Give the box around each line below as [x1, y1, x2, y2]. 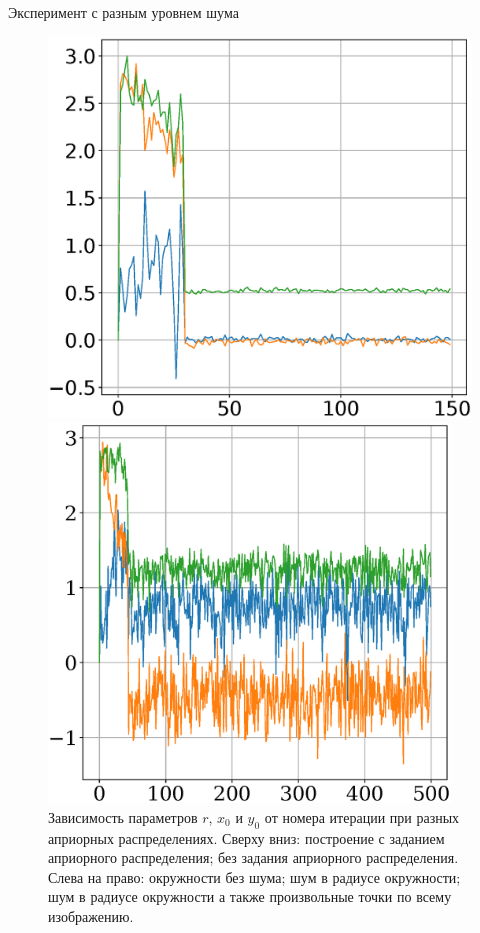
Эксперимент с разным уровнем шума [8, 2, 239, 22]
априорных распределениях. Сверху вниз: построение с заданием [48, 827, 445, 848]
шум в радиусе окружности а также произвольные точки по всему [48, 886, 452, 907]
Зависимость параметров [48, 806, 198, 827]
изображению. [48, 906, 134, 927]
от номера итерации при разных [264, 806, 460, 827]
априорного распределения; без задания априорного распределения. [48, 847, 459, 868]
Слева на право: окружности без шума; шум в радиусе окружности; [48, 866, 461, 887]
